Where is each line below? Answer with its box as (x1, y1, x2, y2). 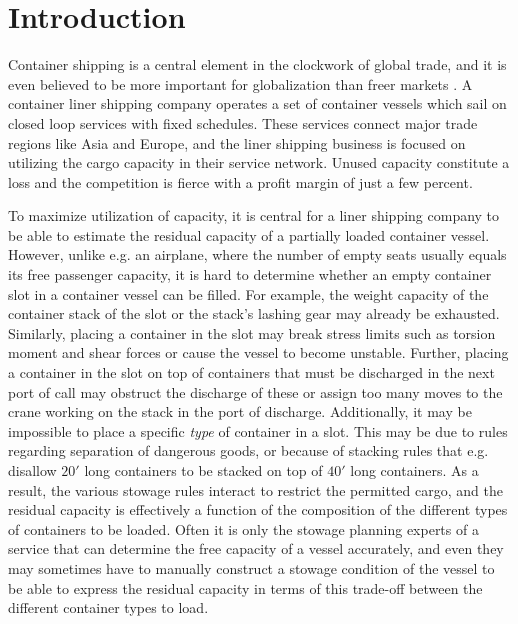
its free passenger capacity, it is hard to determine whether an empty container (8, 264, 492, 285)
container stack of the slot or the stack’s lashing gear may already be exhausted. (8, 303, 500, 324)
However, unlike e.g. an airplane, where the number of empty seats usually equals (8, 244, 507, 265)
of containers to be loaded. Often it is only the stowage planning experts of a (8, 518, 479, 539)
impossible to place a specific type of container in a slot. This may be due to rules (8, 420, 508, 441)
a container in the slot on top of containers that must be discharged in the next (8, 362, 495, 383)
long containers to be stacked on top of (84, 460, 323, 480)
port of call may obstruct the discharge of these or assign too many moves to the (8, 381, 503, 402)
